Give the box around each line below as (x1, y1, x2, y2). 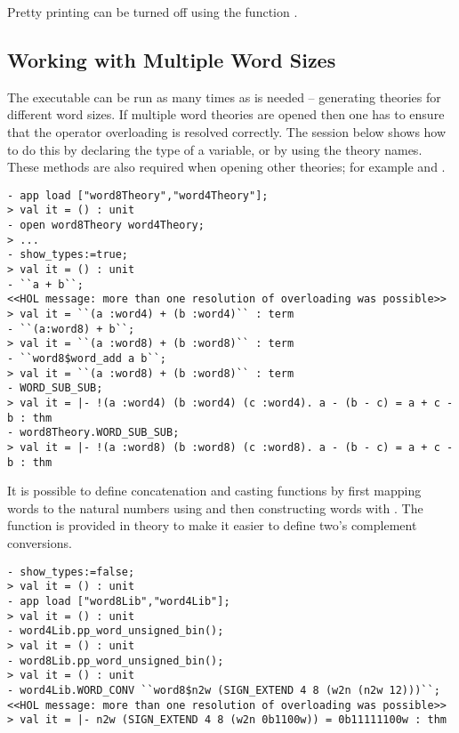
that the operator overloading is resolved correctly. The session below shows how (7, 122, 447, 141)
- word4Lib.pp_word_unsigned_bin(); (7, 624, 224, 638)
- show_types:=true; (7, 248, 129, 262)
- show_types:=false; (7, 565, 135, 578)
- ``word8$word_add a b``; (7, 351, 166, 365)
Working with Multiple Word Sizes (7, 45, 336, 73)
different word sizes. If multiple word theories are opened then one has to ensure (7, 105, 445, 124)
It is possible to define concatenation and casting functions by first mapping (7, 481, 422, 500)
